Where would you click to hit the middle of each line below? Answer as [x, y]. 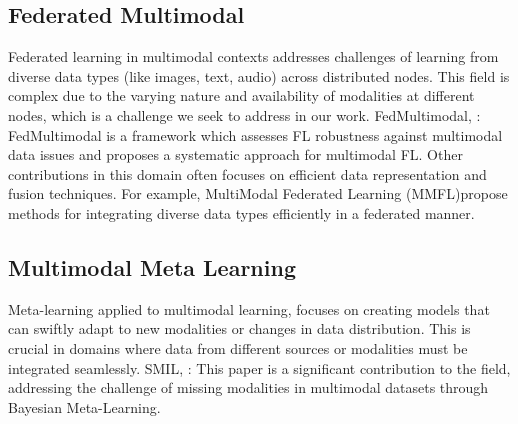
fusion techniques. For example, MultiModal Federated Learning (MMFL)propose [258, 193]
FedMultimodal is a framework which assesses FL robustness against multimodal [255, 134]
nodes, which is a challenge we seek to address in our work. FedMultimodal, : [244, 114]
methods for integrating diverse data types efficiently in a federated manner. [241, 212]
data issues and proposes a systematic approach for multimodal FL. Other [235, 154]
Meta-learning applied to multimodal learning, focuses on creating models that [249, 308]
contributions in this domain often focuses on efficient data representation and [247, 173]
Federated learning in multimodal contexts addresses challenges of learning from [253, 56]
